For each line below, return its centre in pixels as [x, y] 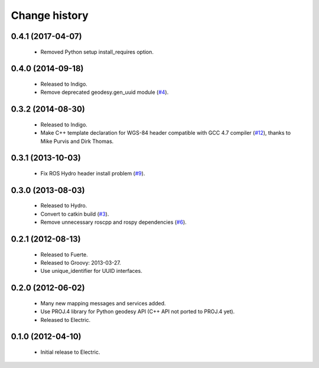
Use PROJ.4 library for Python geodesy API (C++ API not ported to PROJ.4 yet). [138, 312]
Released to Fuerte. [64, 255]
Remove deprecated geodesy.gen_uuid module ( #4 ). [105, 92]
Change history [50, 15]
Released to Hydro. [64, 206]
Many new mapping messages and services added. [103, 303]
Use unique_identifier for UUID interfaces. [92, 271]
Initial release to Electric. [70, 352]
